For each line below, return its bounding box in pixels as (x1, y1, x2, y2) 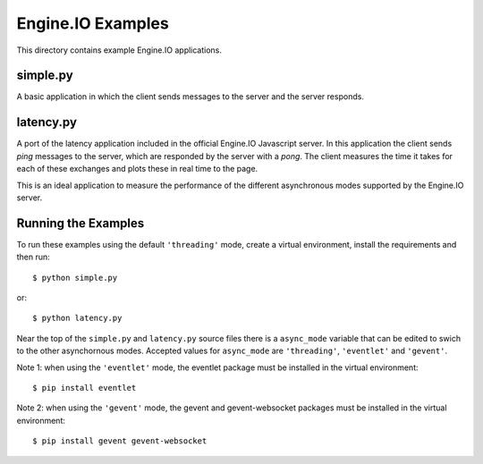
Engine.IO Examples (16, 13, 169, 33)
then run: (16, 251, 51, 263)
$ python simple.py (32, 273, 118, 283)
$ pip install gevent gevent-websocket (32, 436, 208, 446)
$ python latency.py (32, 313, 123, 324)
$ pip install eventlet (32, 383, 137, 392)
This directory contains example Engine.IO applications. (16, 45, 223, 55)
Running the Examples (16, 215, 145, 231)
